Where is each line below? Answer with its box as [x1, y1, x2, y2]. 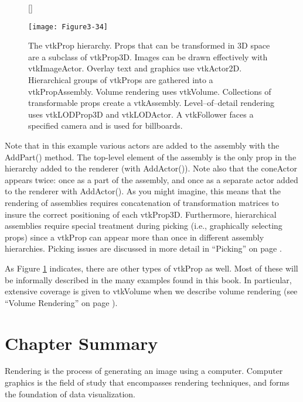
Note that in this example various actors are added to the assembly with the [5, 139, 280, 151]
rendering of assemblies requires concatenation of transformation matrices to [5, 196, 279, 208]
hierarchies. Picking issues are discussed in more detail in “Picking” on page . [5, 242, 282, 255]
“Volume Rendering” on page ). [5, 296, 118, 308]
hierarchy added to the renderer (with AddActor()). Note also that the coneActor [5, 162, 297, 174]
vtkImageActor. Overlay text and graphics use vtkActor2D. [28, 62, 242, 74]
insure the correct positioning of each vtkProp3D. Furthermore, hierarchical [5, 208, 277, 220]
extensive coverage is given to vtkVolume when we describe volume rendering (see [5, 285, 298, 297]
